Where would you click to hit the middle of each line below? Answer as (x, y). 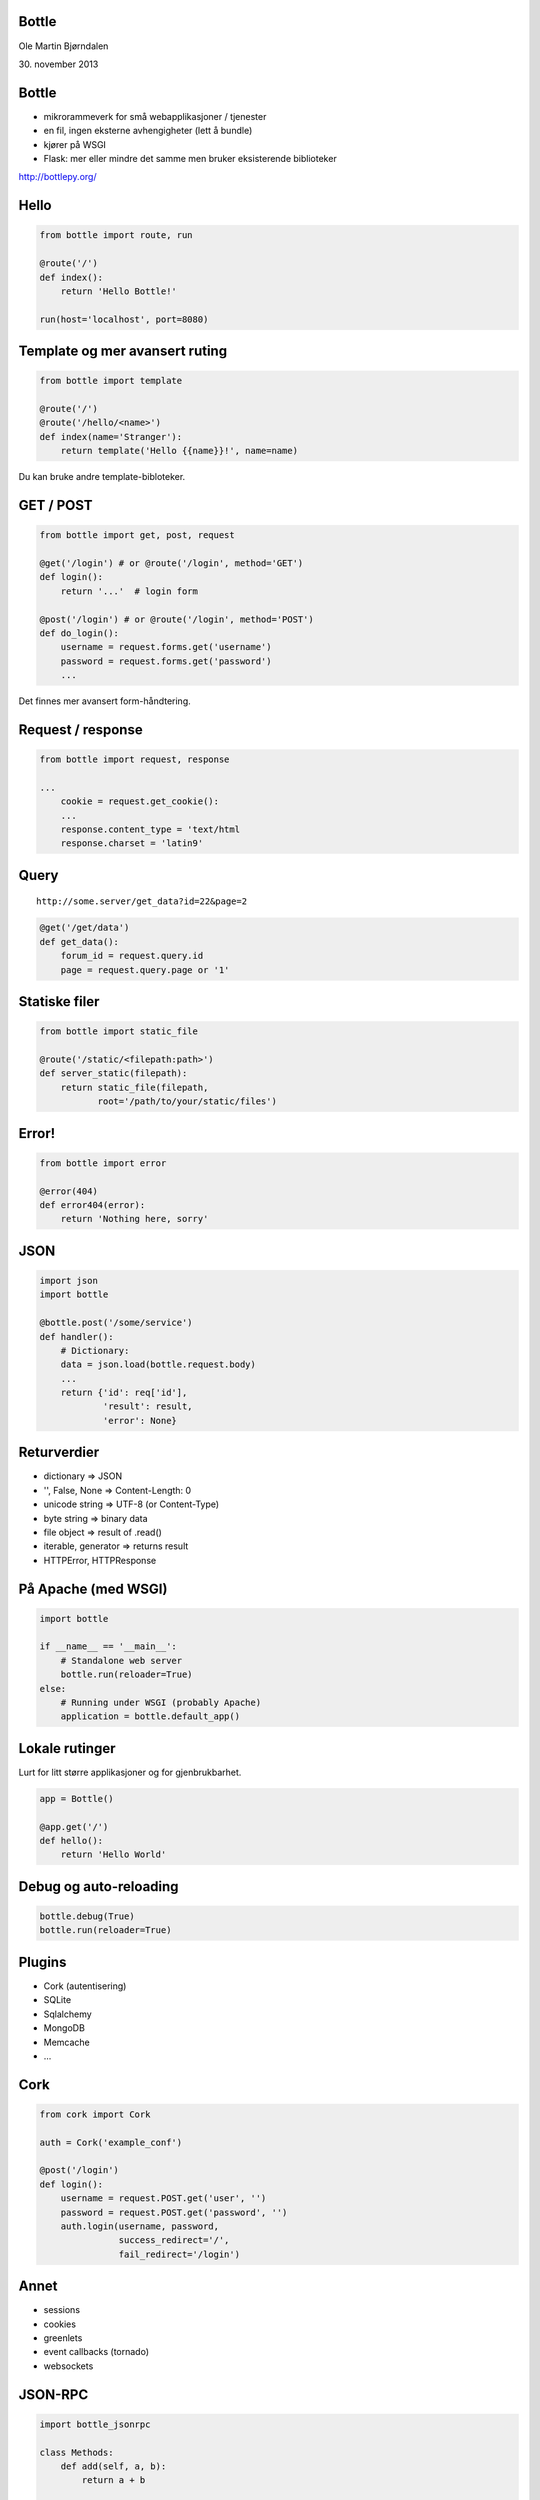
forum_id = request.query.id (132, 956)
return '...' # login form (129, 591)
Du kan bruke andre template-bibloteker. (102, 477)
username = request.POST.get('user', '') (163, 2198)
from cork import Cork (95, 2114)
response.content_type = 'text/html (150, 829)
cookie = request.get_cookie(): (140, 801)
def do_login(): (79, 633)
